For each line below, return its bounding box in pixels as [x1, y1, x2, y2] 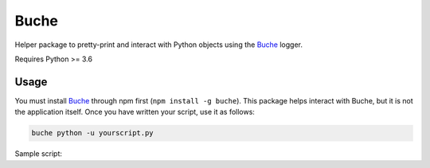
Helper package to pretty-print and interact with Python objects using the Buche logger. [14, 40, 303, 49]
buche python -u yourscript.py [31, 128, 154, 138]
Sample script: [14, 149, 63, 158]
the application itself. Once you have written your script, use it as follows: [14, 107, 255, 117]
